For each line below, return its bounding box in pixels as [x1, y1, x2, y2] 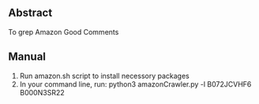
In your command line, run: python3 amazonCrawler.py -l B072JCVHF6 [19, 79, 252, 89]
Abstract [8, 6, 53, 20]
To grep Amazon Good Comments [8, 27, 119, 36]
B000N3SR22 [19, 87, 65, 97]
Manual [8, 50, 46, 64]
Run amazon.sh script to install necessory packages [19, 71, 190, 80]
